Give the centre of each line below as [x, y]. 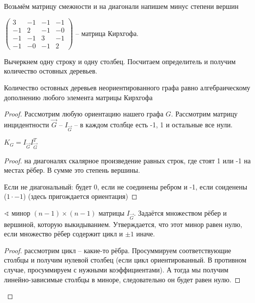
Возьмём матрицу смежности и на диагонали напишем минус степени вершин [121, 6]
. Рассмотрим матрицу [204, 114]
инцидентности [27, 124]
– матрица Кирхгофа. [107, 33]
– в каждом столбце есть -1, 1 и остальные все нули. [153, 124]
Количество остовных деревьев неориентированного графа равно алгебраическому [127, 87]
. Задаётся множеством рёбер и [180, 212]
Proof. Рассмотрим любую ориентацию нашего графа [84, 114]
